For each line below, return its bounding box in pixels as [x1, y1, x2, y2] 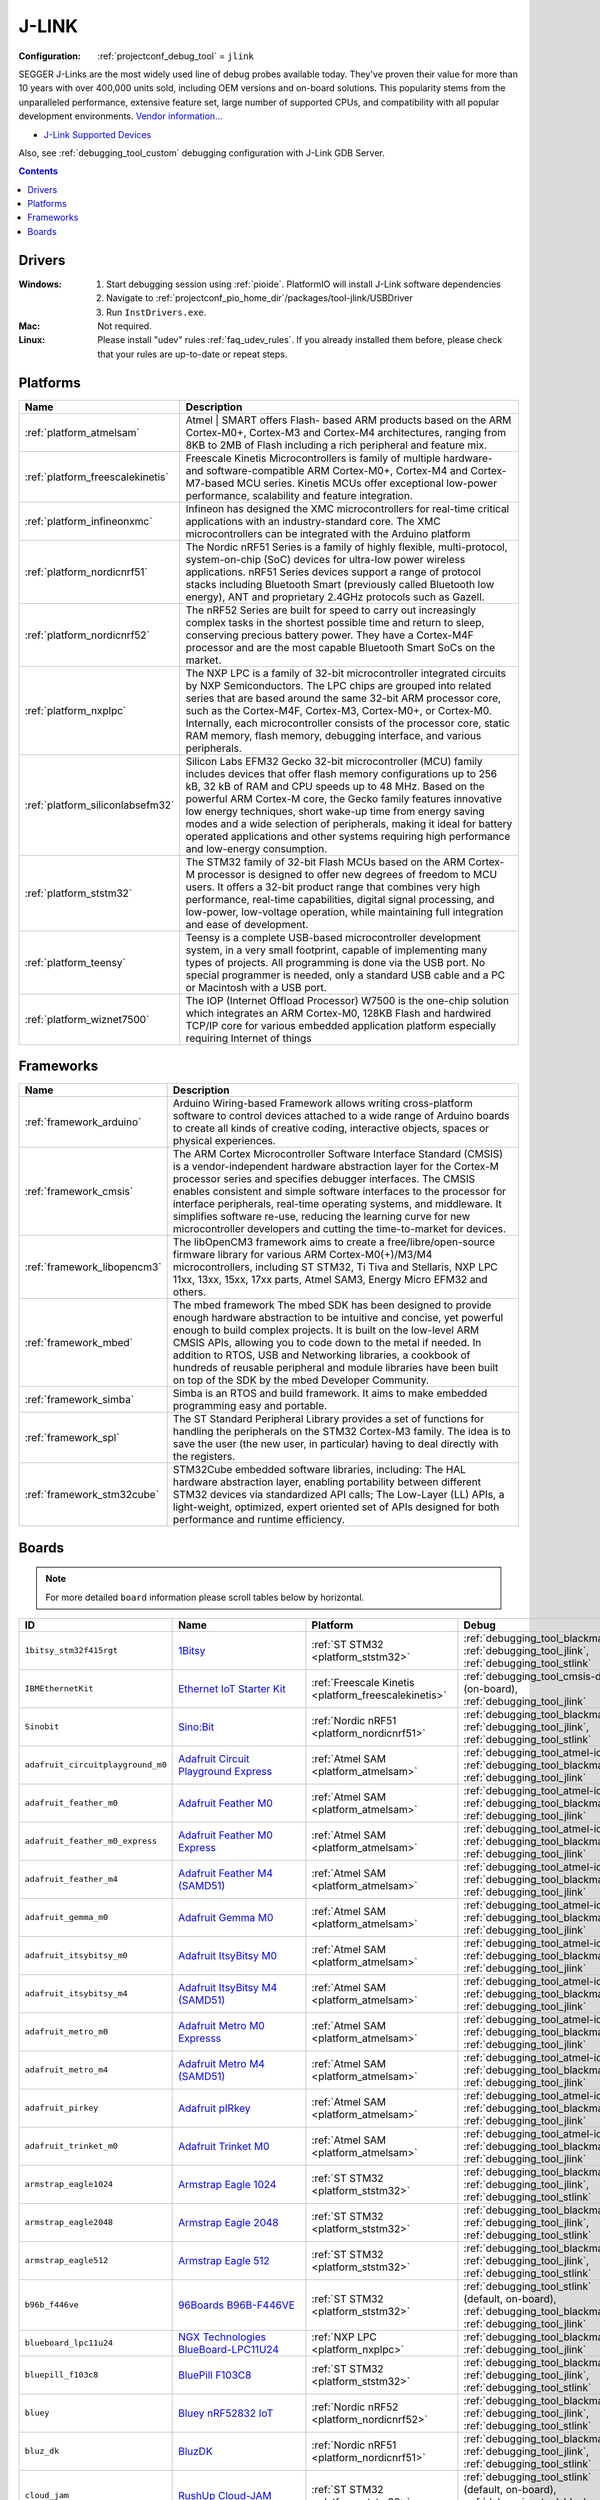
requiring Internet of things [185, 1031, 312, 1045]
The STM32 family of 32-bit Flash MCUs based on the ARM [185, 855, 466, 869]
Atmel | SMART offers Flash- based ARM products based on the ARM [185, 413, 512, 427]
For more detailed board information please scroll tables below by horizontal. [45, 1591, 365, 1603]
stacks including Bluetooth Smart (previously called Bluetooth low [185, 577, 495, 591]
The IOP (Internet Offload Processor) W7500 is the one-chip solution [185, 993, 510, 1007]
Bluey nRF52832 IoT [178, 2406, 274, 2420]
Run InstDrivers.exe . [106, 306, 207, 318]
